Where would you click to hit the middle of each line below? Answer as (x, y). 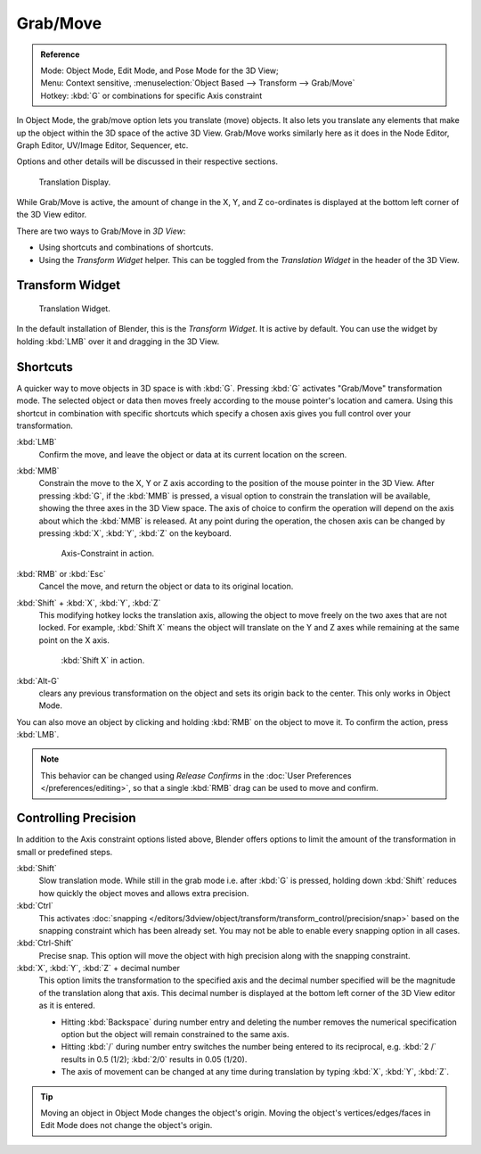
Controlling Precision (77, 818)
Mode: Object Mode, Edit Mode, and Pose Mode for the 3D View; (160, 70)
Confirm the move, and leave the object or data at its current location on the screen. (193, 454)
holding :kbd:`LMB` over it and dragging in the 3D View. (118, 341)
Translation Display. (75, 182)
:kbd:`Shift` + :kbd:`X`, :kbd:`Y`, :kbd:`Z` (89, 603)
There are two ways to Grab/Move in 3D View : (101, 231)
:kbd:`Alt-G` (38, 680)
